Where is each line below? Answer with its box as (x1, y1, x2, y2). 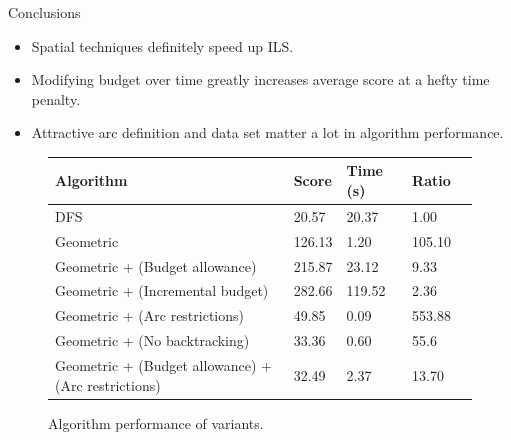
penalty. (31, 88, 81, 109)
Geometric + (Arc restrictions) (55, 305, 244, 326)
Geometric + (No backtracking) (55, 330, 250, 351)
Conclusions (8, 2, 81, 22)
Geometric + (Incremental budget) (55, 280, 269, 301)
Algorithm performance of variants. (48, 412, 264, 433)
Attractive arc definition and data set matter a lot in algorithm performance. (31, 122, 504, 143)
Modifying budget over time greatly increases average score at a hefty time (31, 69, 490, 90)
